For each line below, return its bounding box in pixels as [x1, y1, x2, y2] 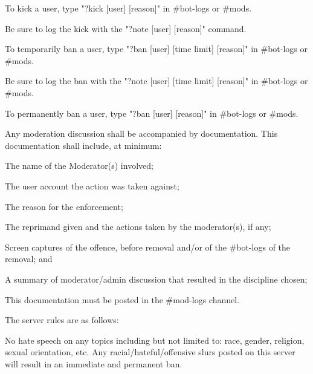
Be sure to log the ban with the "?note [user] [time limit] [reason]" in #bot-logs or [5, 74, 308, 87]
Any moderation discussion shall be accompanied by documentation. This [5, 127, 278, 140]
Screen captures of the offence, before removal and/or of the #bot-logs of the [5, 240, 291, 253]
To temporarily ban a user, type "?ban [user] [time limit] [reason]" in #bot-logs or [5, 42, 308, 55]
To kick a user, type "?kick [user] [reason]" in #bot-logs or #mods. [5, 2, 252, 14]
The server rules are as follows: [5, 313, 119, 326]
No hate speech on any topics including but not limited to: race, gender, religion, [5, 333, 305, 346]
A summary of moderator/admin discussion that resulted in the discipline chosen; [5, 272, 308, 285]
